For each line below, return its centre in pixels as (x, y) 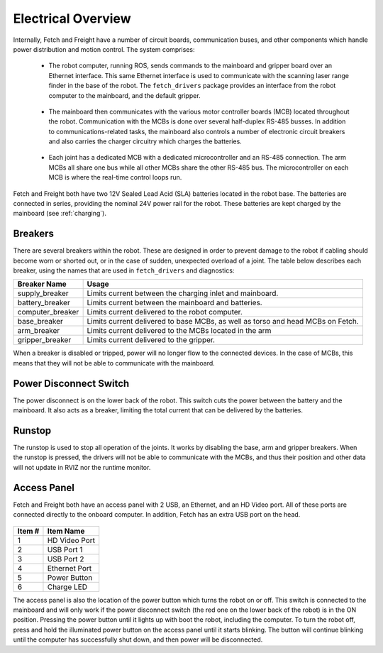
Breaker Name (42, 284)
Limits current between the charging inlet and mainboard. (183, 293)
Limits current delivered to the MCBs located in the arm (179, 331)
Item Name (66, 531)
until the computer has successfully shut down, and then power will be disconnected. (138, 640)
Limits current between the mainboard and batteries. (174, 303)
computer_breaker (48, 312)
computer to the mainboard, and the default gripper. (125, 95)
